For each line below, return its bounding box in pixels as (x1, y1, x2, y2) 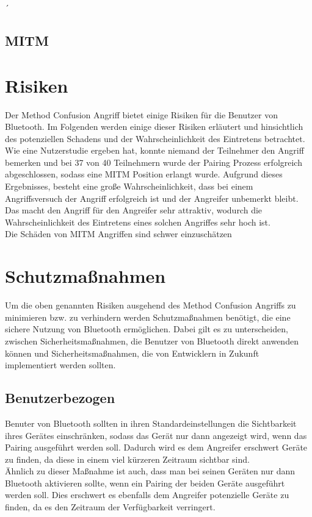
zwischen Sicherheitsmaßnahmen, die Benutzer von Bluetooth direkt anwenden (5, 334, 299, 347)
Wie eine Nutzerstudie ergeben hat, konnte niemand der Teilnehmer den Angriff (5, 144, 304, 157)
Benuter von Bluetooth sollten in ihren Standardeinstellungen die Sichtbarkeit (5, 416, 297, 429)
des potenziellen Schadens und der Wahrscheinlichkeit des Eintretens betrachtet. (5, 132, 305, 144)
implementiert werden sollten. (5, 358, 116, 371)
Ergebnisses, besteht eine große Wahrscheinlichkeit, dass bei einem (5, 180, 253, 193)
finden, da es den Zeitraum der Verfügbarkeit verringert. (5, 501, 216, 513)
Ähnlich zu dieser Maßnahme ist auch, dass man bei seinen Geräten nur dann (5, 465, 296, 477)
